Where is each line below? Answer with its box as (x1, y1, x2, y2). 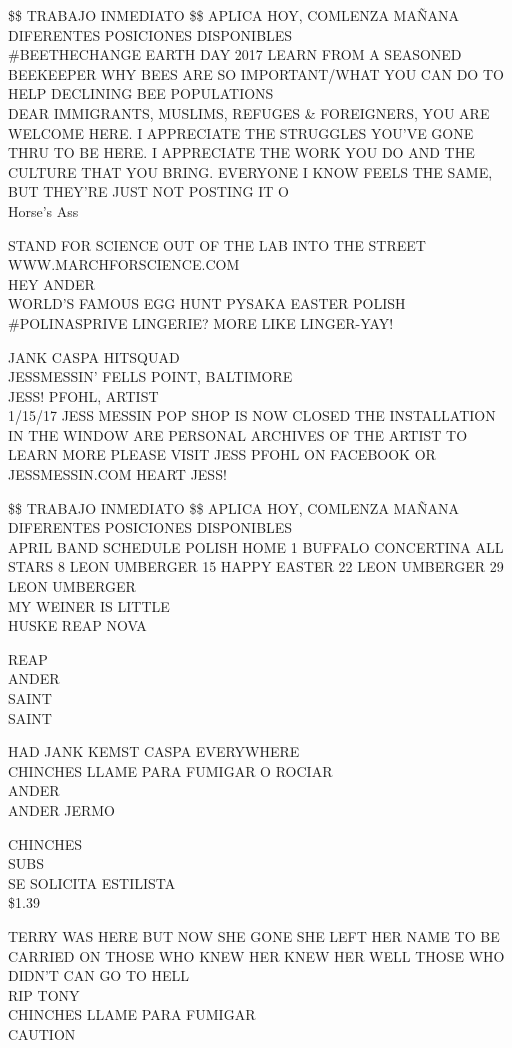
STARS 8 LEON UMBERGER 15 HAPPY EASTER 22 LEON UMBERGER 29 (8, 556, 504, 577)
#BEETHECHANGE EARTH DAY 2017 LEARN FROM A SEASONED (8, 44, 462, 65)
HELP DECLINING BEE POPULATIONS (8, 83, 274, 104)
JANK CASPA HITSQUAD (8, 346, 180, 367)
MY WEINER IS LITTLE (8, 595, 170, 616)
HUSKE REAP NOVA (8, 615, 147, 636)
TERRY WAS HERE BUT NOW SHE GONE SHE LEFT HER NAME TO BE (8, 925, 500, 946)
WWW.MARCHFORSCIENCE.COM (8, 254, 240, 275)
